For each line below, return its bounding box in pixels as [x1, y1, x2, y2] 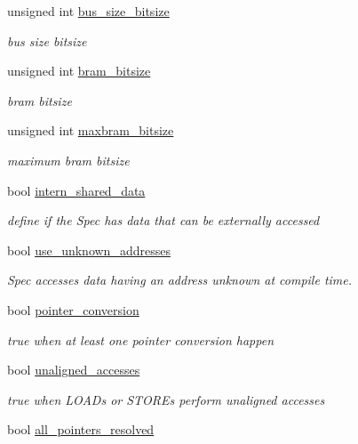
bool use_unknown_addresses [7, 240, 171, 259]
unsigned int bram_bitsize [7, 61, 151, 80]
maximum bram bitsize [7, 150, 130, 169]
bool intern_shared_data [7, 181, 146, 199]
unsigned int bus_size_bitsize [7, 2, 170, 20]
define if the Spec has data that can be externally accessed [7, 211, 320, 230]
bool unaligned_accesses [7, 360, 140, 379]
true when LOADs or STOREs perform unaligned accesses [7, 390, 325, 408]
